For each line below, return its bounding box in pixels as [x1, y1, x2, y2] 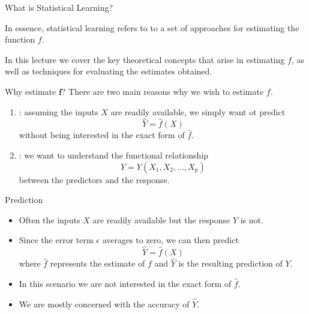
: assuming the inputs [19, 105, 98, 118]
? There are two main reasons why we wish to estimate [61, 85, 264, 97]
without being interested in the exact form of [19, 128, 185, 141]
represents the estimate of [50, 257, 145, 270]
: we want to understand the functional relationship [19, 148, 209, 161]
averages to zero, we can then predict [102, 234, 239, 246]
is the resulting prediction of [178, 257, 283, 270]
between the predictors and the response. [19, 173, 170, 186]
